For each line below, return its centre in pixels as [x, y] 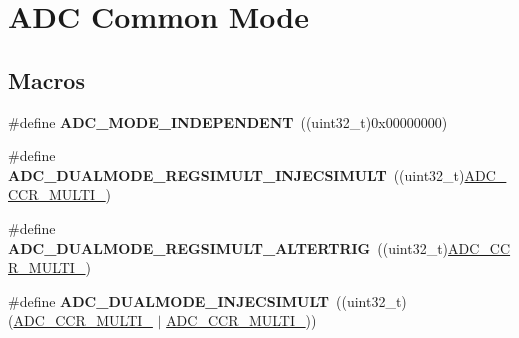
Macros [46, 79]
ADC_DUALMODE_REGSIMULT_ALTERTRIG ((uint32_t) [228, 247]
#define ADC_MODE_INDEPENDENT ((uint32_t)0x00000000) [228, 121]
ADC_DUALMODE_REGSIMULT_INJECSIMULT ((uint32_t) [236, 174]
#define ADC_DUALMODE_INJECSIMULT [169, 300]
